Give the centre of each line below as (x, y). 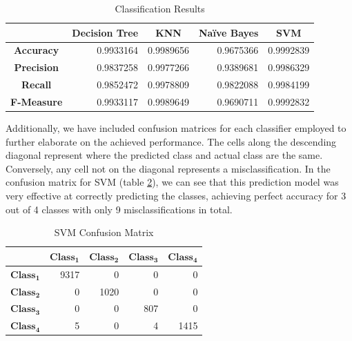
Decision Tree (105, 32)
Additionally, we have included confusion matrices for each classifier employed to (176, 128)
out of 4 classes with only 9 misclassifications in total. (119, 209)
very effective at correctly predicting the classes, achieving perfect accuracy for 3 (176, 196)
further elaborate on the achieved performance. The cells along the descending (171, 141)
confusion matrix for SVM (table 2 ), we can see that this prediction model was (172, 182)
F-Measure (37, 101)
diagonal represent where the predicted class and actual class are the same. (164, 155)
